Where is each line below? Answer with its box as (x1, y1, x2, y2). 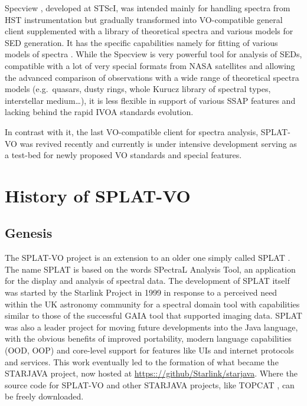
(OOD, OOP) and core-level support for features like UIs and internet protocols (5, 344, 294, 356)
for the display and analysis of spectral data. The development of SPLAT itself (5, 274, 290, 287)
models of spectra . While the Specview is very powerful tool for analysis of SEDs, (5, 48, 302, 60)
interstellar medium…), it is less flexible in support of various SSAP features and (5, 94, 296, 106)
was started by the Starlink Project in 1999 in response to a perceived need (5, 286, 277, 299)
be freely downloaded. (5, 390, 84, 402)
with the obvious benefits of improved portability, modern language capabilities (5, 332, 292, 345)
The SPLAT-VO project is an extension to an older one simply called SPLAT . (5, 251, 290, 264)
